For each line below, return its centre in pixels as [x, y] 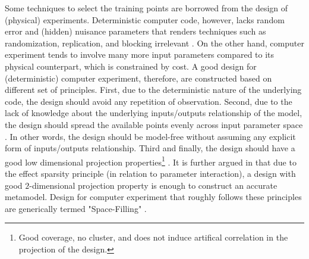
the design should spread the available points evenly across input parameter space [154, 124]
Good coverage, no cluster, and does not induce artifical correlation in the [153, 237]
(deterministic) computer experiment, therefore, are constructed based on [138, 78]
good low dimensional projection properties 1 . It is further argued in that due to [151, 161]
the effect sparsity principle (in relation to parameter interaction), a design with [150, 173]
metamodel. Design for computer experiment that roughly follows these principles [153, 197]
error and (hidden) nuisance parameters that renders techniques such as [135, 31]
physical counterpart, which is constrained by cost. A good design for [131, 66]
